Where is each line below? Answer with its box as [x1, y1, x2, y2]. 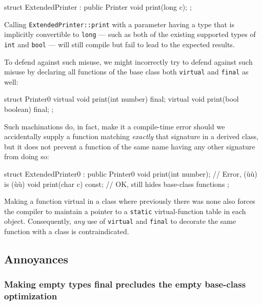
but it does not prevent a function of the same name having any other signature [4, 141, 255, 151]
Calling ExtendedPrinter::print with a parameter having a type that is [4, 18, 234, 29]
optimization [4, 290, 57, 302]
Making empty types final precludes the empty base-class [4, 278, 246, 291]
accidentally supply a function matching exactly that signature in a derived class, [4, 131, 258, 142]
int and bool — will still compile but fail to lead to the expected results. [4, 39, 235, 49]
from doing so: [4, 151, 49, 162]
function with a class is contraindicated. [4, 226, 129, 237]
